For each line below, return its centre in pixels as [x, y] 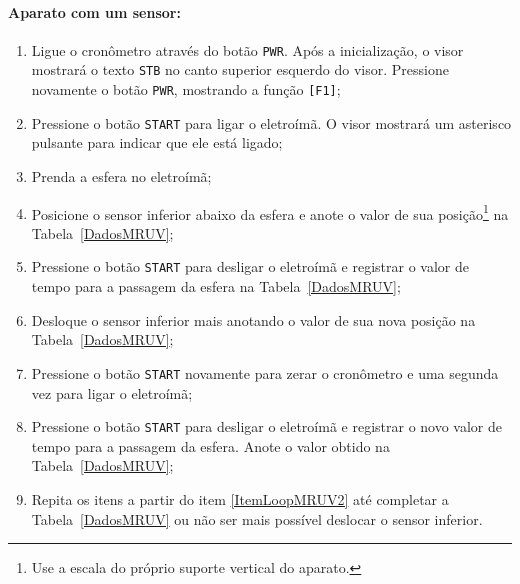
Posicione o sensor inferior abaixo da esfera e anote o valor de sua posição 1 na [270, 212]
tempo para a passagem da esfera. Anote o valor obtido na [210, 445]
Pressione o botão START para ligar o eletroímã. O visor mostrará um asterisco [271, 122]
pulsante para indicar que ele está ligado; [157, 142]
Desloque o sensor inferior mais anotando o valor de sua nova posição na [253, 319]
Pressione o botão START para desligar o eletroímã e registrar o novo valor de [266, 426]
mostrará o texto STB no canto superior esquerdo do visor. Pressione [240, 69]
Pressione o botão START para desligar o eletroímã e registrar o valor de [250, 266]
